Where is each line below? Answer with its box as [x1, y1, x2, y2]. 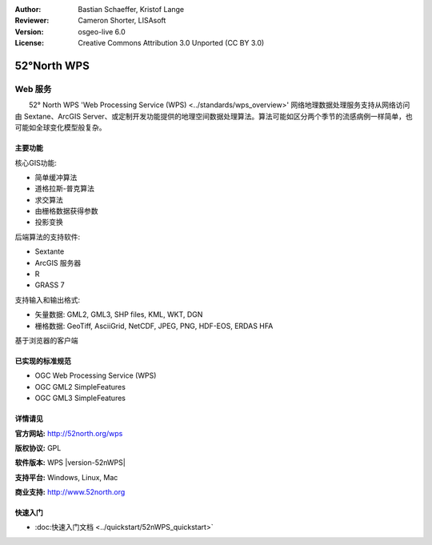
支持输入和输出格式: [14, 295, 81, 304]
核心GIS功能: [14, 158, 58, 167]
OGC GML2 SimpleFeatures [34, 382, 126, 391]
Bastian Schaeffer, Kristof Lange [78, 5, 185, 14]
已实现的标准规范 [14, 356, 71, 366]
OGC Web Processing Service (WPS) [34, 371, 157, 380]
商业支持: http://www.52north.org [14, 487, 126, 497]
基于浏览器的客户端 [14, 335, 78, 345]
